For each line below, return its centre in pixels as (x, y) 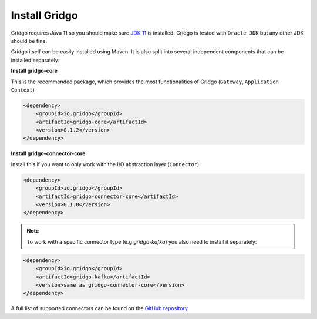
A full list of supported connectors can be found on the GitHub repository (99, 308)
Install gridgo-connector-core (48, 153)
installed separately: (35, 60)
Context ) (23, 90)
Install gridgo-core (34, 71)
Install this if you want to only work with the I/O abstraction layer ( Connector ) (105, 164)
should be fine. (29, 41)
